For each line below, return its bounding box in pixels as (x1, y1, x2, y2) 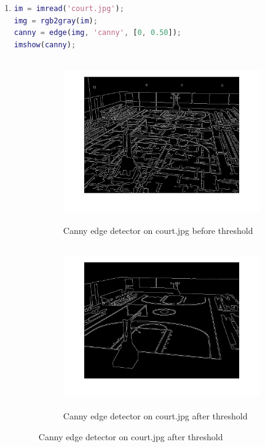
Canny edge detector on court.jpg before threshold (63, 223, 253, 236)
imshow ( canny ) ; (14, 40, 76, 49)
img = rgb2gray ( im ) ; (14, 16, 98, 25)
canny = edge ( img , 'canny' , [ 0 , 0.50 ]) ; (14, 28, 182, 37)
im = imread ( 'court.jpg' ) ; (14, 4, 124, 13)
